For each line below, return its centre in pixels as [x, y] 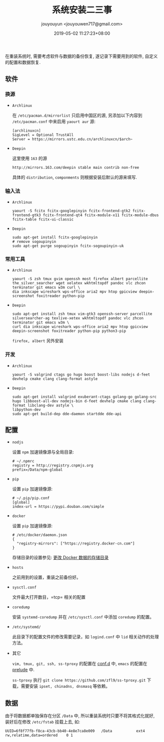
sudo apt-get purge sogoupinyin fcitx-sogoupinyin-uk [68, 246]
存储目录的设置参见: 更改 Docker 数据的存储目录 [60, 558]
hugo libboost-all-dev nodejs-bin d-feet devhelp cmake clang [77, 401]
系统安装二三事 [82, 10]
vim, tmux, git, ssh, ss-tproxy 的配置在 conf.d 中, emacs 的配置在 [80, 663]
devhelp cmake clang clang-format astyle [55, 379]
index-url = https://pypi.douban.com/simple [58, 507]
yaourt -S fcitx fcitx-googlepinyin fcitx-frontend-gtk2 [71, 211]
